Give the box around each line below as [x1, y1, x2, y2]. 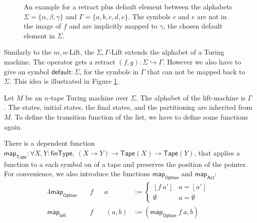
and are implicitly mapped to [69, 21, 157, 31]
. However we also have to [163, 56, 241, 66]
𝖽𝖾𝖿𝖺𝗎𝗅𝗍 [51, 68, 72, 76]
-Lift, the [67, 47, 94, 57]
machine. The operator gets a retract [4, 56, 115, 66]
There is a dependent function [4, 138, 95, 148]
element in [24, 30, 55, 40]
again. [4, 121, 22, 131]
